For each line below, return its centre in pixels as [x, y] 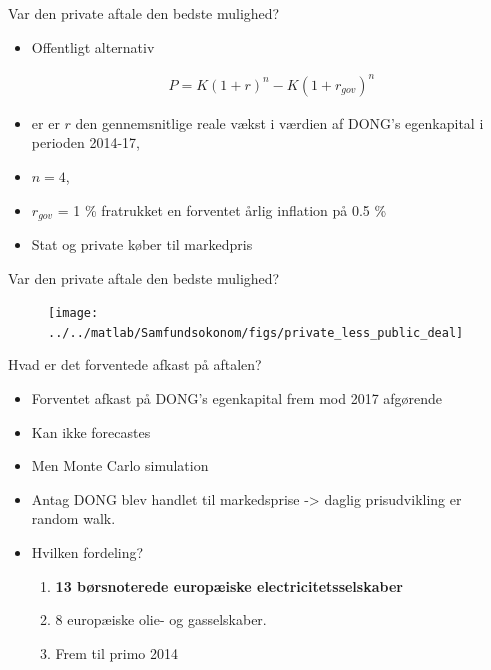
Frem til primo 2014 [116, 652]
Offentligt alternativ [93, 46]
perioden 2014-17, [85, 142]
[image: [73, 313]
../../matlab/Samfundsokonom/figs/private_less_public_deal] [256, 332]
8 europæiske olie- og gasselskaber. [161, 619]
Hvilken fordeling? [87, 552]
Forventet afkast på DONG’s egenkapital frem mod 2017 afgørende [237, 398]
